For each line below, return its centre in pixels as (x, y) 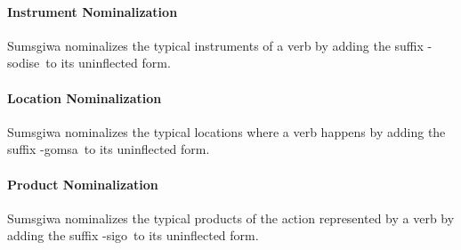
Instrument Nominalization (93, 11)
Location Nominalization (85, 97)
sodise (24, 63)
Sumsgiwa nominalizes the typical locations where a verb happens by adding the (226, 131)
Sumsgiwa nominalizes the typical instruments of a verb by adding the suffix (215, 45)
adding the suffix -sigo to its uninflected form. (133, 235)
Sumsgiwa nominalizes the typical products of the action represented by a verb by (231, 218)
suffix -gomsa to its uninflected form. (109, 149)
